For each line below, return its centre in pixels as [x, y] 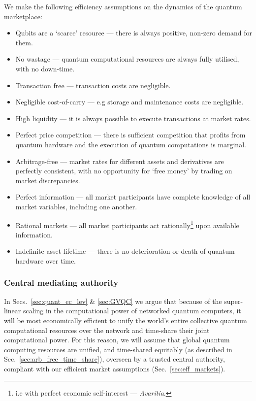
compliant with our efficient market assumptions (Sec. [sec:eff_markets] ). [115, 368]
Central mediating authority [61, 283]
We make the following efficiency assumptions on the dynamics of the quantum [123, 6]
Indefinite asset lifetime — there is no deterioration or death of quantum [125, 251]
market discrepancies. [48, 180]
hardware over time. [46, 260]
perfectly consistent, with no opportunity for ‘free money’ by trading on [124, 171]
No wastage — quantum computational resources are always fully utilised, [127, 59]
